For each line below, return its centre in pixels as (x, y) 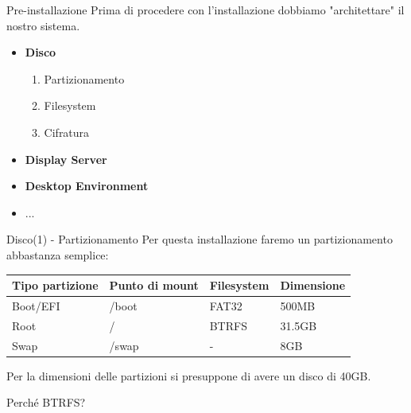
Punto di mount (154, 285)
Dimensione (313, 285)
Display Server (66, 159)
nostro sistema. (43, 25)
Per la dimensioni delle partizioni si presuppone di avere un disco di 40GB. (189, 375)
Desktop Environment (87, 186)
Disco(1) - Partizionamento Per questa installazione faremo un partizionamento (200, 239)
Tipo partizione (55, 285)
